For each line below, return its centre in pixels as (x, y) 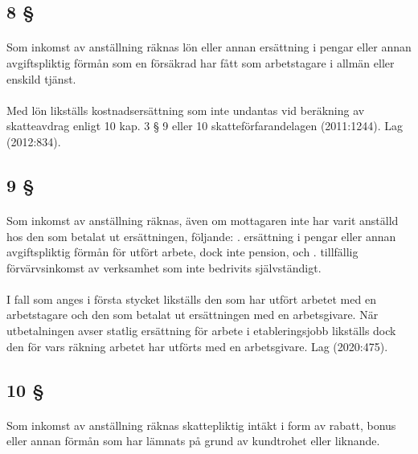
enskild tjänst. (41, 78)
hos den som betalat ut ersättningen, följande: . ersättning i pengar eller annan (201, 236)
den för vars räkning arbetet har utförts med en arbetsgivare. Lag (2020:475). (197, 346)
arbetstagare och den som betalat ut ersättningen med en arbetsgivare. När (193, 315)
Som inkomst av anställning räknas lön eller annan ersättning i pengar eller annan (209, 47)
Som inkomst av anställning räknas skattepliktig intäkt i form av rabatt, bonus (201, 425)
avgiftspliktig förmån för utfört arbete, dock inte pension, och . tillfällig (182, 252)
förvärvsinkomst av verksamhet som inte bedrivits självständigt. (164, 267)
